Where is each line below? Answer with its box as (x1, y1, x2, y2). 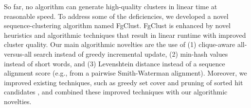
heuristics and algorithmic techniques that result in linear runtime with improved (4, 30, 246, 40)
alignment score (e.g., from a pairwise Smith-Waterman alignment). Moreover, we (4, 68, 247, 78)
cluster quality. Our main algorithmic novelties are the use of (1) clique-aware (4, 39, 235, 49)
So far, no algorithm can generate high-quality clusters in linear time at (4, 1, 217, 11)
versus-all (4, 48, 32, 59)
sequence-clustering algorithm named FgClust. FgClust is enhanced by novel (4, 20, 231, 31)
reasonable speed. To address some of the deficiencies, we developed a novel (4, 11, 229, 21)
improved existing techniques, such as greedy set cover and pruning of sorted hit (4, 77, 243, 87)
